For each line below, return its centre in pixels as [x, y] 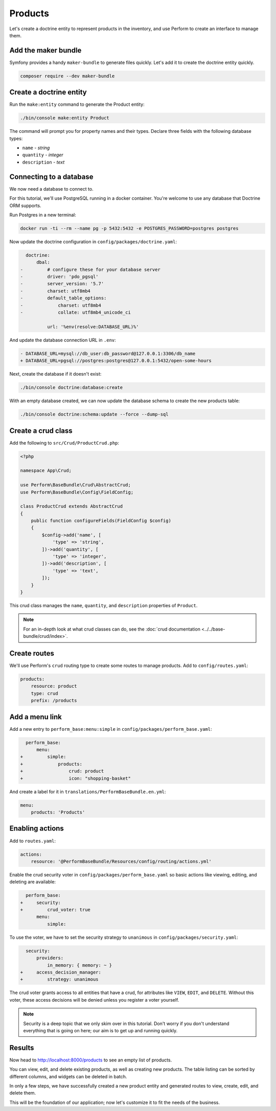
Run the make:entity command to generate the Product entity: [77, 104]
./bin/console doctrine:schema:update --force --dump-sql [94, 414]
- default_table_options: [63, 298]
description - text [43, 162]
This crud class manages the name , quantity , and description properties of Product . [103, 605]
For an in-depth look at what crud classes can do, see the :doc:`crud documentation [112, 629]
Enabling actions [37, 829]
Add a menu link [36, 717]
